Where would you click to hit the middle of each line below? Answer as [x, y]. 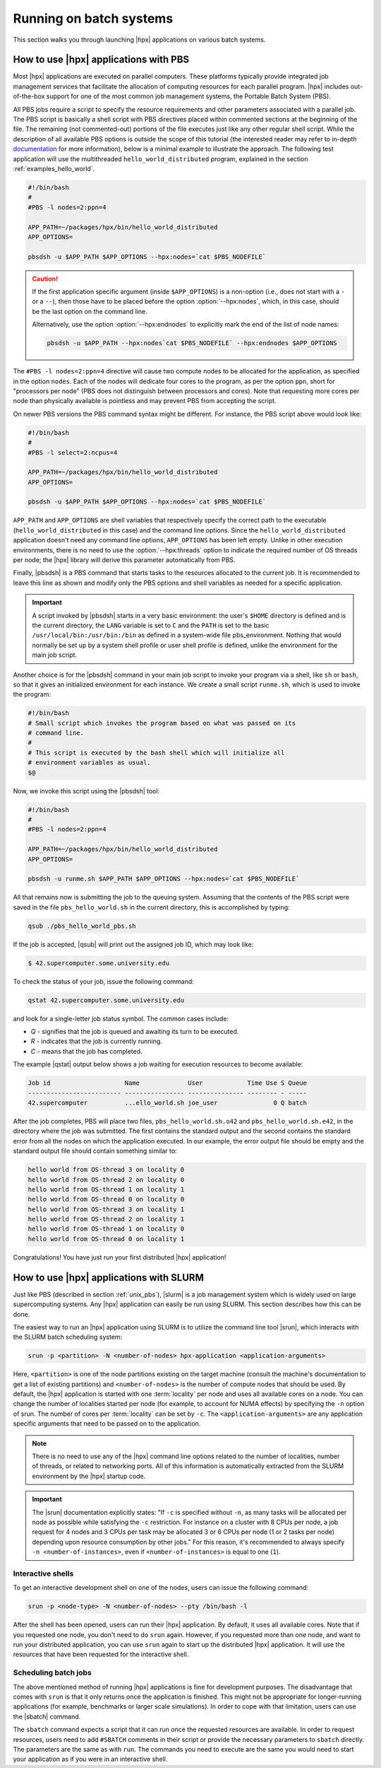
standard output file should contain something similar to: [95, 1151]
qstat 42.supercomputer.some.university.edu [106, 1000]
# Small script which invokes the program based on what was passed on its [162, 723]
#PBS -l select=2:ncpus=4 [73, 452]
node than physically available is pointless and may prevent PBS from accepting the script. [145, 401]
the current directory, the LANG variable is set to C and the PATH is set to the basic [151, 625]
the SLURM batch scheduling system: [68, 1337]
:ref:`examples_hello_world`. [54, 168]
